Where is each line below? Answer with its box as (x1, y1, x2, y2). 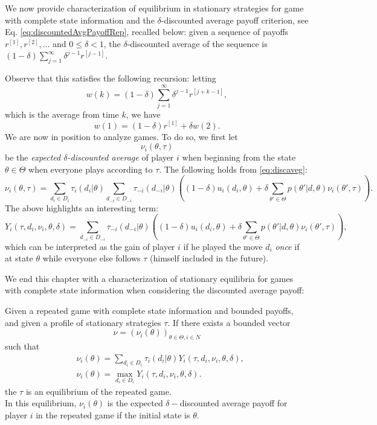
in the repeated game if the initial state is (36, 409, 190, 421)
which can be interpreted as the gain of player (5, 240, 175, 252)
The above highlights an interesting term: (5, 201, 158, 214)
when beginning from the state (182, 151, 296, 164)
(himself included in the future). (150, 252, 269, 264)
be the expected (5, 151, 61, 164)
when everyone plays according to (28, 162, 153, 175)
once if (275, 240, 300, 252)
